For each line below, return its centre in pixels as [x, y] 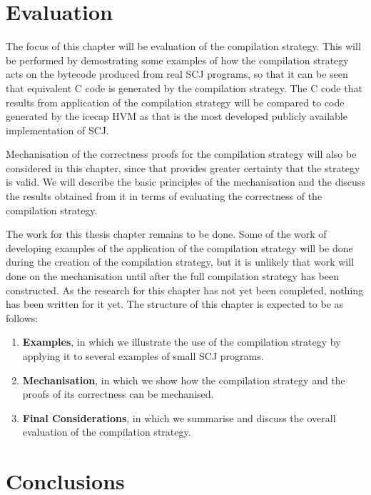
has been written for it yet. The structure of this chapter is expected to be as [175, 304]
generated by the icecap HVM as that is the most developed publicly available [177, 116]
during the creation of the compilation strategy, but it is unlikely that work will [180, 262]
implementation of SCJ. [57, 130]
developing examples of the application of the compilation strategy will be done [179, 247]
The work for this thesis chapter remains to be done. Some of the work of [166, 234]
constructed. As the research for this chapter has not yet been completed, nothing [185, 290]
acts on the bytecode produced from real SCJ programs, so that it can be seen [177, 74]
